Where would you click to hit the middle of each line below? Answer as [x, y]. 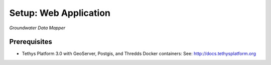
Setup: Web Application [60, 13]
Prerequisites [31, 42]
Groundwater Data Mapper [37, 28]
